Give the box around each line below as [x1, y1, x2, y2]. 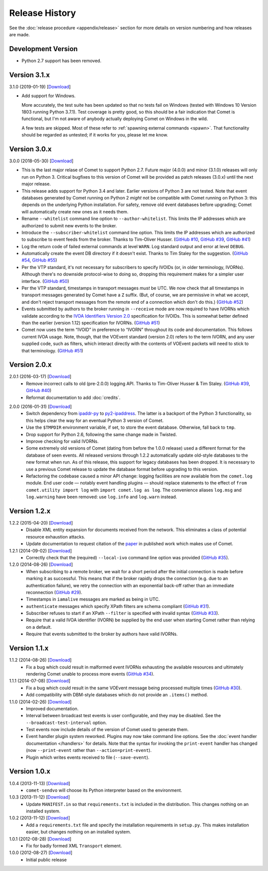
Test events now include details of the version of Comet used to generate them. [26, 727, 189, 733]
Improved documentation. [26, 705, 79, 712]
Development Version [9, 45, 78, 53]
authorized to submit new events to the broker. [21, 222, 117, 228]
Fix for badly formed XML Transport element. [26, 843, 122, 849]
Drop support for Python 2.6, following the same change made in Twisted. [26, 431, 177, 437]
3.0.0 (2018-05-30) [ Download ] [9, 158, 74, 164]
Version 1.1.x [9, 644, 49, 653]
